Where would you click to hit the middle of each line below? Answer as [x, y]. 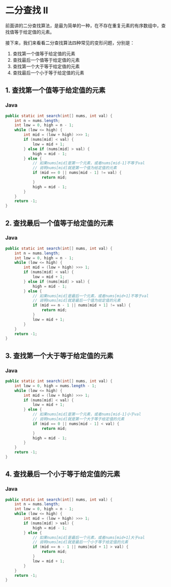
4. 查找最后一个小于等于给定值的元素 [63, 474]
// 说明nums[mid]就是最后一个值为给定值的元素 [77, 301]
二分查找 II [27, 10]
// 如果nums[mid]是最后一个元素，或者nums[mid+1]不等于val [91, 296]
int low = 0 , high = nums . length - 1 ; [55, 386]
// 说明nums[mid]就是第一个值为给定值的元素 [75, 168]
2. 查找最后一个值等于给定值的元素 [59, 223]
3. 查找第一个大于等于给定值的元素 [59, 356]
